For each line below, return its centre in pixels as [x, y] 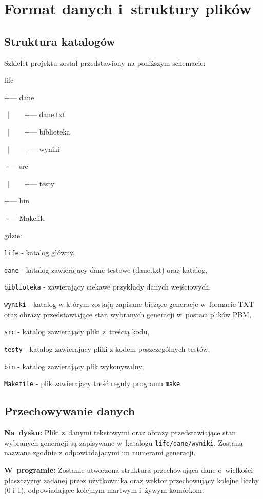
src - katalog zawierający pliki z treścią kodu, [77, 331]
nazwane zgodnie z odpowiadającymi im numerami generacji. [100, 453]
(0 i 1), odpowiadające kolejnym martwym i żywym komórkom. [104, 490]
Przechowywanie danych [70, 411]
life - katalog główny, [39, 252]
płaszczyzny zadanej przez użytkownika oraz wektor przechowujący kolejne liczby [132, 480]
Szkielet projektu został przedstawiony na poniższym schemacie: [105, 62]
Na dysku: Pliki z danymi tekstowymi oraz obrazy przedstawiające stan [120, 433]
